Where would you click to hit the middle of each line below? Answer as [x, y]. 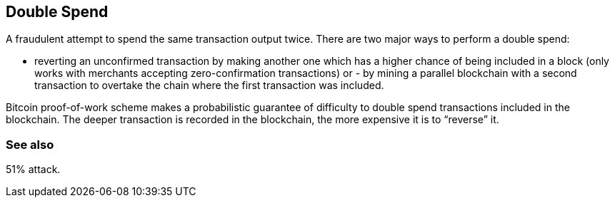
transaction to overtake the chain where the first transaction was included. [209, 85]
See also [30, 144]
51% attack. [33, 170]
